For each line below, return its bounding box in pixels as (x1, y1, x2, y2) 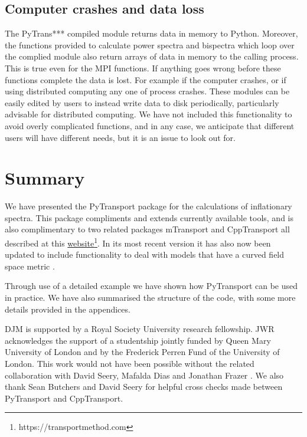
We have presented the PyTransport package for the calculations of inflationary (5, 200, 292, 212)
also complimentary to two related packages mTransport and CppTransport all (5, 223, 290, 235)
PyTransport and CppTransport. (5, 392, 123, 404)
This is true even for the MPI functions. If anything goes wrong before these (5, 61, 281, 74)
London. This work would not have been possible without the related (5, 357, 254, 370)
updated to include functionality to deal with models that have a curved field (5, 248, 285, 261)
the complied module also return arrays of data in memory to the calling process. (5, 50, 299, 63)
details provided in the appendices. (5, 303, 130, 315)
